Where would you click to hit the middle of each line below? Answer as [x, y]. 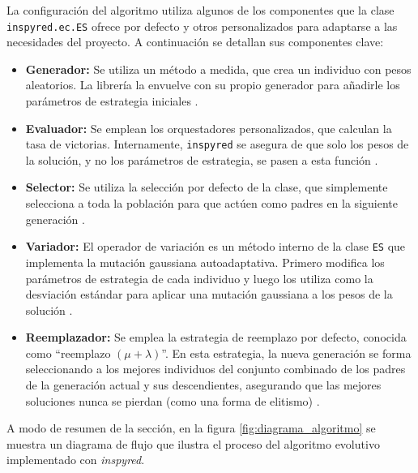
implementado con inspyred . [76, 460]
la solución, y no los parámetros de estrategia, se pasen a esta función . [202, 159]
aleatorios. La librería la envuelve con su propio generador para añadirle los [213, 85]
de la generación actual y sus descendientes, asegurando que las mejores [203, 385]
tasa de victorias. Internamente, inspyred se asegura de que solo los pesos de [217, 144]
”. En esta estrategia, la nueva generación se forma [286, 353]
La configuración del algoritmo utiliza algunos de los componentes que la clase [200, 10]
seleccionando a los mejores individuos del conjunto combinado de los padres [215, 369]
